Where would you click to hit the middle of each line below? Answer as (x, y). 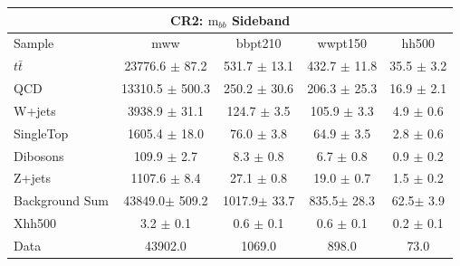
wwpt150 (342, 43)
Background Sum (61, 200)
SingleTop (41, 133)
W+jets (35, 110)
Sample (34, 43)
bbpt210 (259, 43)
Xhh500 (35, 223)
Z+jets (32, 178)
